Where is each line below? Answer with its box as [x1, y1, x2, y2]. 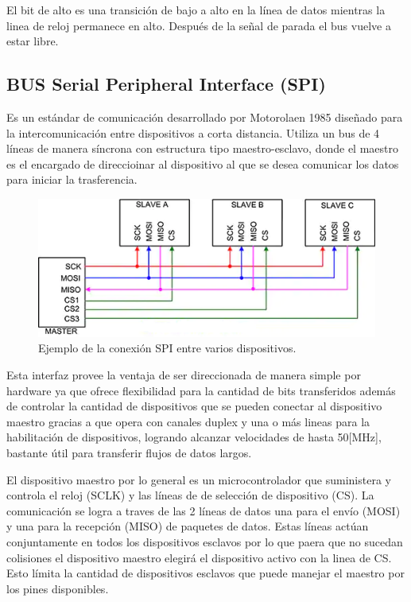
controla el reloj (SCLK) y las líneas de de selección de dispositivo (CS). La [6, 487, 374, 503]
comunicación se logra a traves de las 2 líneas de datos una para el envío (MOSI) [6, 502, 401, 518]
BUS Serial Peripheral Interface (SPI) [6, 72, 326, 96]
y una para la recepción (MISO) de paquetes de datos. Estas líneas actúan [6, 518, 369, 534]
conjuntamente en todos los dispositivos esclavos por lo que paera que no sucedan [6, 533, 403, 550]
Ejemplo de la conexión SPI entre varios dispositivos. [38, 340, 297, 356]
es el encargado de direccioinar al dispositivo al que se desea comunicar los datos [6, 155, 399, 172]
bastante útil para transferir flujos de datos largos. [6, 444, 252, 460]
